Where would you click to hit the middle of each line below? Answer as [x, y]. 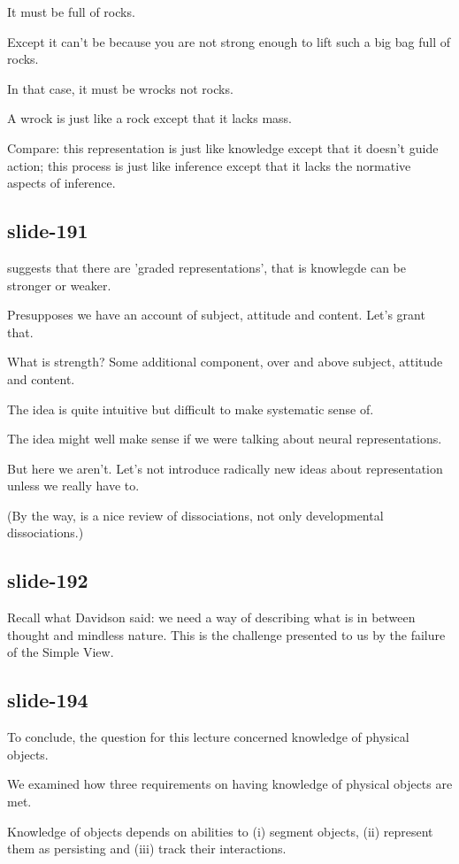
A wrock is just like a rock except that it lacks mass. [150, 118]
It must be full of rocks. [71, 12]
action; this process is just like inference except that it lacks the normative [209, 165]
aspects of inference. [61, 183]
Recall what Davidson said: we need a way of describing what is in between [211, 617]
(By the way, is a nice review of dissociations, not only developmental [195, 515]
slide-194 [48, 700]
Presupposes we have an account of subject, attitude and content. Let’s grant [216, 315]
